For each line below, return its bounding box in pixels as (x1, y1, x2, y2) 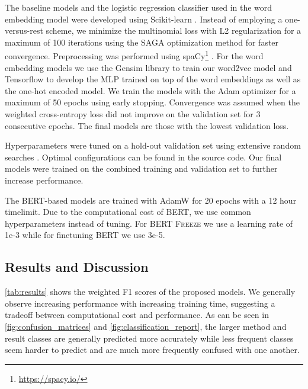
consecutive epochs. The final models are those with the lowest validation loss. (5, 119, 289, 131)
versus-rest (5, 24, 43, 37)
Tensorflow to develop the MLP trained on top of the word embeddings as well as (5, 73, 301, 85)
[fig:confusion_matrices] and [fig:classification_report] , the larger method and (5, 320, 287, 332)
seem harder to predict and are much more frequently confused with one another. (5, 343, 300, 356)
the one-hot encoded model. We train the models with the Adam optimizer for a (5, 84, 296, 97)
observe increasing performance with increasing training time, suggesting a (5, 297, 275, 309)
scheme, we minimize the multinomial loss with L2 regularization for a (46, 24, 301, 37)
